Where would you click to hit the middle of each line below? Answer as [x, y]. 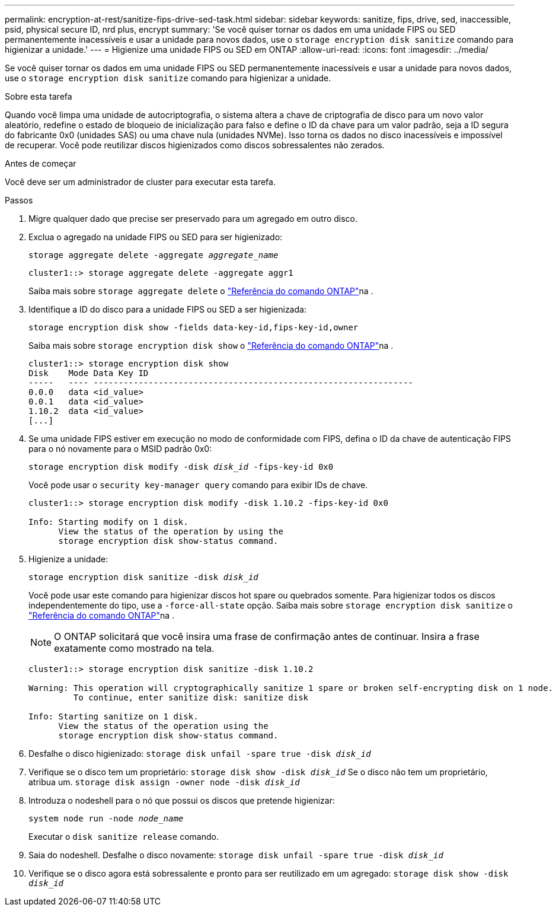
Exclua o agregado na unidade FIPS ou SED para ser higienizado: [156, 237]
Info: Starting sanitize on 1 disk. [114, 716]
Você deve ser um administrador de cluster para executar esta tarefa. [140, 182]
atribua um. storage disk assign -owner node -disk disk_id [164, 782]
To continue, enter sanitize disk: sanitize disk [191, 697]
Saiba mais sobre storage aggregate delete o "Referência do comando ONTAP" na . [201, 291]
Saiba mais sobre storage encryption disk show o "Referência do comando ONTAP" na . [211, 345]
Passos [19, 200]
